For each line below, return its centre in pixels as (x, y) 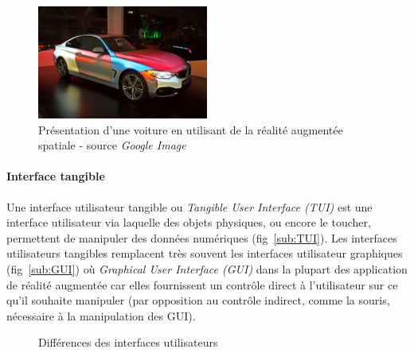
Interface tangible (56, 176)
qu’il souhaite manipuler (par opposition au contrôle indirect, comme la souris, (198, 300)
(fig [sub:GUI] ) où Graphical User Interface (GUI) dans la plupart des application (207, 268)
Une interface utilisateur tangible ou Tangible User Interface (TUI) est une (189, 206)
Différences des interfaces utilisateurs (128, 342)
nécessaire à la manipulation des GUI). (101, 315)
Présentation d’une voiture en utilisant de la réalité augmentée (191, 129)
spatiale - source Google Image (112, 145)
